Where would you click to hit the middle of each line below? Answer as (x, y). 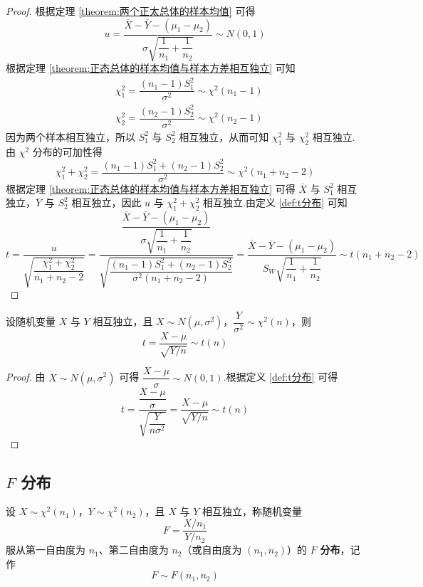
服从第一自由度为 (46, 550)
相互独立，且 (123, 321)
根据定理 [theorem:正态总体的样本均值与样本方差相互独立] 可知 (151, 68)
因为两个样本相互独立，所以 (70, 136)
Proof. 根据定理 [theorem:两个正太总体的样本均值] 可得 (131, 11)
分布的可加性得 (67, 151)
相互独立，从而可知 (224, 136)
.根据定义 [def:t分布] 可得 (281, 377)
